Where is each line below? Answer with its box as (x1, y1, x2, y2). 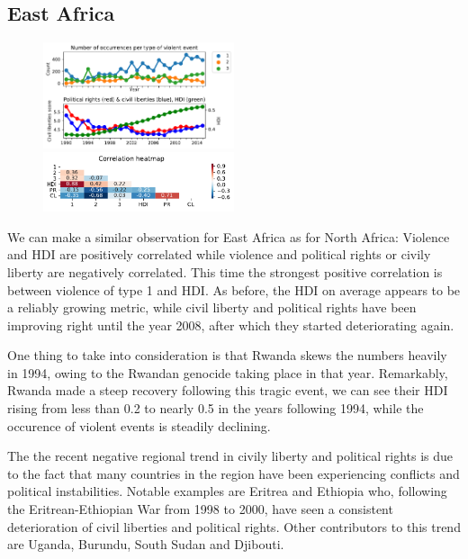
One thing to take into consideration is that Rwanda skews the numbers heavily (7, 346, 447, 365)
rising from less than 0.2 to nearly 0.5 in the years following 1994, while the (7, 399, 424, 418)
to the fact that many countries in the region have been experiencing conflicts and (7, 464, 460, 482)
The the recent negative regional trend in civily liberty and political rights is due (7, 446, 454, 465)
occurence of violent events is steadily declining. (7, 416, 271, 435)
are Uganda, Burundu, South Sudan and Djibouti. (7, 535, 284, 554)
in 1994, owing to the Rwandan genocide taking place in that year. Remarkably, (7, 363, 448, 382)
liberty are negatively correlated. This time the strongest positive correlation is (7, 262, 443, 281)
